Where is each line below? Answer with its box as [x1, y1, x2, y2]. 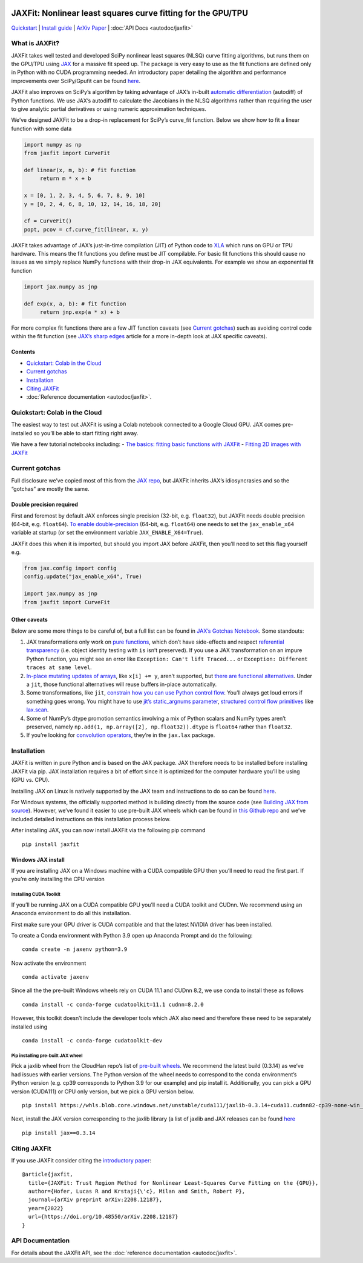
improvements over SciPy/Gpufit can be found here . [11, 77, 141, 84]
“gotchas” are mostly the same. [11, 485, 90, 493]
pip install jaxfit [22, 841, 80, 848]
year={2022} [28, 1205, 64, 1211]
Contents [11, 348, 36, 356]
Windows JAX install [11, 856, 65, 863]
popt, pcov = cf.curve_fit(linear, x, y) [24, 226, 149, 233]
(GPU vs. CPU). [11, 776, 50, 784]
